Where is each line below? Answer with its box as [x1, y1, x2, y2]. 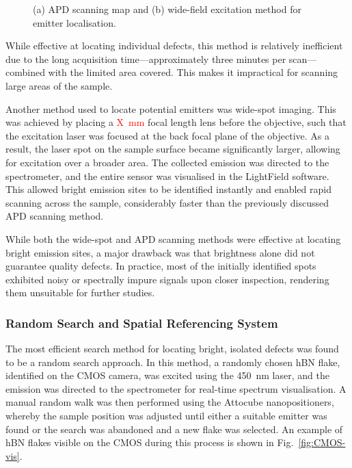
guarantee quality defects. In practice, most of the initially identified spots [5, 259, 316, 273]
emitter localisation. [33, 15, 116, 29]
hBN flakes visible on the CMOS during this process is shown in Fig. [5, 435, 294, 450]
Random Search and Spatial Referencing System [5, 314, 278, 331]
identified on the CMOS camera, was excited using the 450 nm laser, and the [5, 368, 329, 382]
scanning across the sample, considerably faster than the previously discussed [5, 195, 329, 209]
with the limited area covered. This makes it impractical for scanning [48, 65, 338, 79]
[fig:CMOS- [298, 435, 346, 450]
